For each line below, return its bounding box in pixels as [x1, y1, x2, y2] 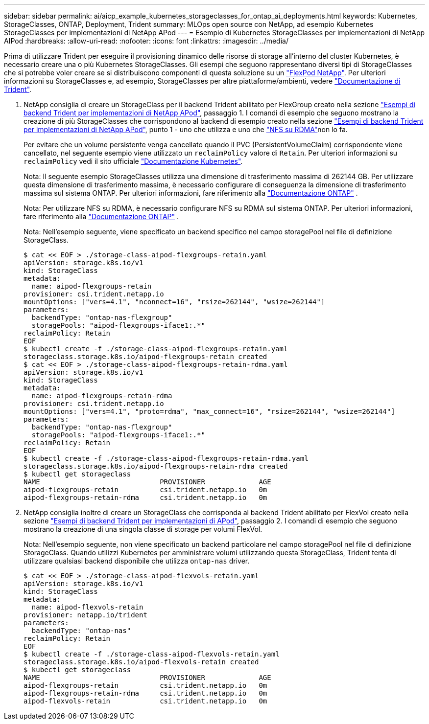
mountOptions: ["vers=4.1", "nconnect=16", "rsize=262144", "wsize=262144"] [24, 298, 325, 306]
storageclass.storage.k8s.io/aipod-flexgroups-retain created [24, 353, 267, 361]
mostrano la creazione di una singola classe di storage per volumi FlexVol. [24, 525, 262, 533]
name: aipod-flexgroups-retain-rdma [31, 392, 172, 400]
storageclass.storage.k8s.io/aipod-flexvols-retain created [24, 658, 259, 666]
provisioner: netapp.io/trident [24, 611, 147, 619]
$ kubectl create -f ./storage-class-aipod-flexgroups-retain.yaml [24, 345, 288, 353]
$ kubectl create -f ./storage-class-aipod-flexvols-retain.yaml [24, 650, 280, 658]
